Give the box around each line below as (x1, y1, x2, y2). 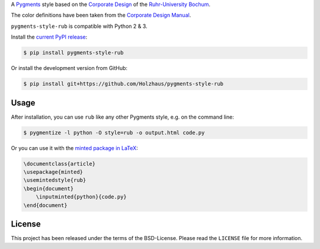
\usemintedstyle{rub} (23, 177, 87, 184)
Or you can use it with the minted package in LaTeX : (11, 144, 139, 151)
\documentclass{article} (23, 160, 96, 167)
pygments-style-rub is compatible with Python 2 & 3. (11, 23, 148, 30)
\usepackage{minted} (23, 168, 83, 175)
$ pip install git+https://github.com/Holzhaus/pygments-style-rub (23, 81, 224, 87)
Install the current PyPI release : (11, 33, 88, 41)
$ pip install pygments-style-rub (23, 49, 124, 56)
